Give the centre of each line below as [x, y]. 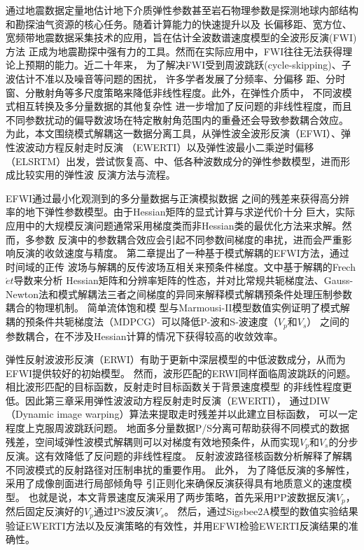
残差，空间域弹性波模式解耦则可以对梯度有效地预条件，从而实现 [153, 441]
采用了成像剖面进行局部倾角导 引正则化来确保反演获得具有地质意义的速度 [174, 483]
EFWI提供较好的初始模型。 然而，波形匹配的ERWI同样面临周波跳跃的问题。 [181, 373]
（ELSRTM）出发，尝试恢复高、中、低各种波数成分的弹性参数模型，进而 [173, 161]
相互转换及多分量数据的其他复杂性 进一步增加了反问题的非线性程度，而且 [183, 106]
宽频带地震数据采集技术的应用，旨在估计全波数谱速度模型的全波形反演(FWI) [181, 37]
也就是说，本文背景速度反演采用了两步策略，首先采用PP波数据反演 [182, 496]
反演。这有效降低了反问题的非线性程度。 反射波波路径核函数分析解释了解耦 [179, 456]
